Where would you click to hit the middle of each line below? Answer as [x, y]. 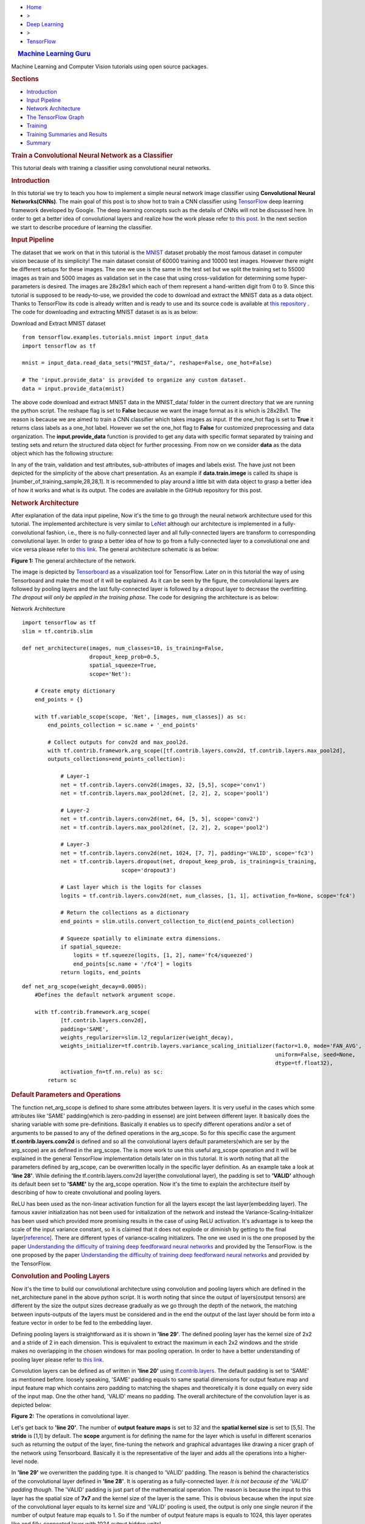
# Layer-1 [75, 776]
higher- [298, 1453]
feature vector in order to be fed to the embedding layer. [82, 1323]
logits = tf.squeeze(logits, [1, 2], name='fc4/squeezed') [163, 955]
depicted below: [31, 1405]
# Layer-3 [75, 845]
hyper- [299, 278]
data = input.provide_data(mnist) [73, 388]
